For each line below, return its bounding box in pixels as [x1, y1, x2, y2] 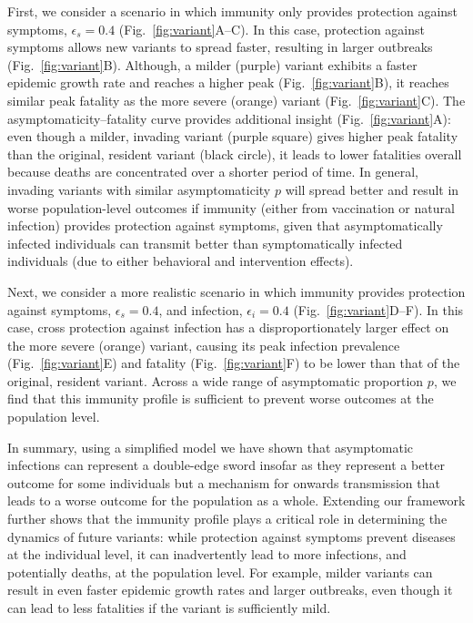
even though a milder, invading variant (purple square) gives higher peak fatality [7, 127, 458, 146]
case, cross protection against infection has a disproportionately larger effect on [7, 318, 449, 337]
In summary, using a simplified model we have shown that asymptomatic [7, 437, 414, 456]
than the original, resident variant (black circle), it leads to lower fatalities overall [7, 144, 462, 163]
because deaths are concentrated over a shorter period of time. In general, [7, 162, 418, 181]
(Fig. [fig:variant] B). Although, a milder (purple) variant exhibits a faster [7, 55, 418, 74]
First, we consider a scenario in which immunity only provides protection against [7, 2, 458, 20]
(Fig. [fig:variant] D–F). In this [293, 300, 464, 319]
